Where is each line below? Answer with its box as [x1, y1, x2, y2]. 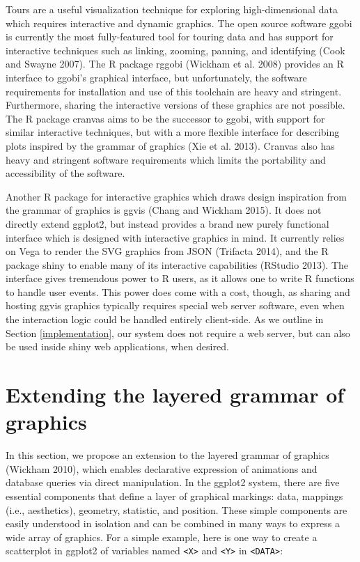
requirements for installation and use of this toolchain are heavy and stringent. [6, 84, 342, 98]
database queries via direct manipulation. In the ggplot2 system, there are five [6, 475, 340, 490]
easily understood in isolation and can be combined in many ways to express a [6, 516, 341, 531]
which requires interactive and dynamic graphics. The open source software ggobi [6, 15, 352, 30]
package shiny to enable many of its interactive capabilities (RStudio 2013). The [6, 257, 349, 272]
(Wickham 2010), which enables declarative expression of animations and [6, 461, 318, 476]
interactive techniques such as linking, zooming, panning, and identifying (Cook [6, 42, 345, 57]
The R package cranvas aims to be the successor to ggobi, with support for [6, 111, 325, 125]
